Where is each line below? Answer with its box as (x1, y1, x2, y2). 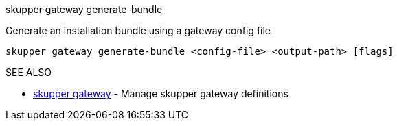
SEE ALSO (5, 66, 52, 78)
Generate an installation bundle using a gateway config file (5, 25, 271, 36)
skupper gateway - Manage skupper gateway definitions (33, 88, 288, 99)
